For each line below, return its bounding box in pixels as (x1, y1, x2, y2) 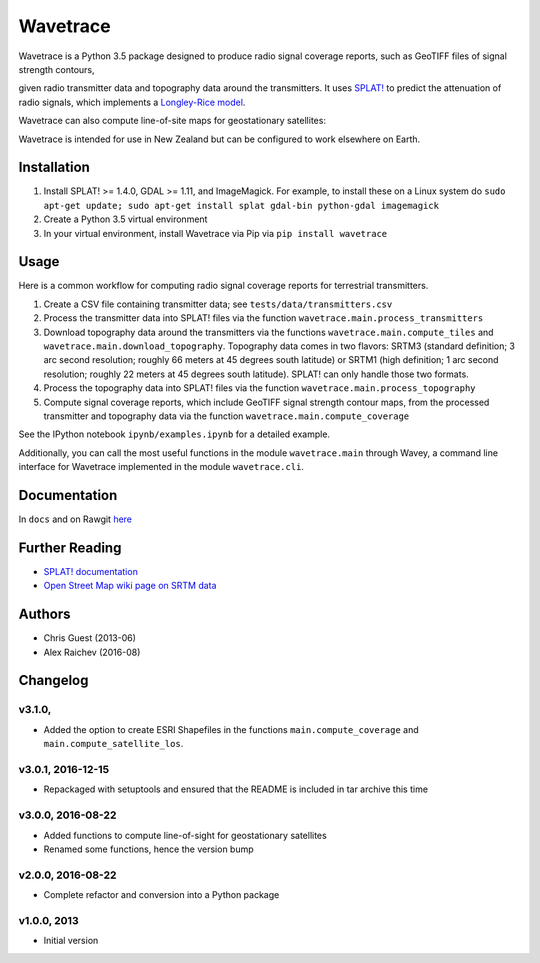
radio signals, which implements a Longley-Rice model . (18, 96, 246, 108)
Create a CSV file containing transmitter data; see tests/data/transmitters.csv (43, 298, 393, 310)
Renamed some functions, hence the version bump (43, 843, 254, 855)
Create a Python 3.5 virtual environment (43, 213, 208, 225)
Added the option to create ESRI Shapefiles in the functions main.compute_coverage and (43, 723, 419, 735)
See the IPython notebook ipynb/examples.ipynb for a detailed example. (18, 428, 330, 440)
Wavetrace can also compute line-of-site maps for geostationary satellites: (18, 115, 327, 127)
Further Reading (18, 539, 122, 556)
